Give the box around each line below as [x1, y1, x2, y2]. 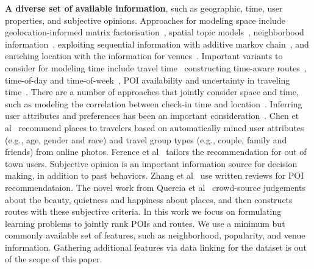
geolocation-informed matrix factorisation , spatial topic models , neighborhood [5, 26, 304, 38]
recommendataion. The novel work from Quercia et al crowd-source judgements [5, 181, 306, 193]
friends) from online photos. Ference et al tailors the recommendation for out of [5, 145, 307, 158]
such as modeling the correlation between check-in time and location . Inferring [5, 97, 302, 110]
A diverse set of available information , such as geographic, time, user [5, 2, 283, 14]
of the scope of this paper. [5, 253, 102, 265]
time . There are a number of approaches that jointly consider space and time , [5, 85, 299, 98]
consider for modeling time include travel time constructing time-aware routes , [5, 61, 307, 74]
